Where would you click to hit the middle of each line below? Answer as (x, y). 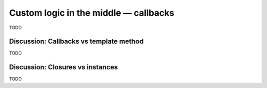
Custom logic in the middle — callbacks (92, 13)
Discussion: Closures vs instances (64, 67)
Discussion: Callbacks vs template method (76, 42)
